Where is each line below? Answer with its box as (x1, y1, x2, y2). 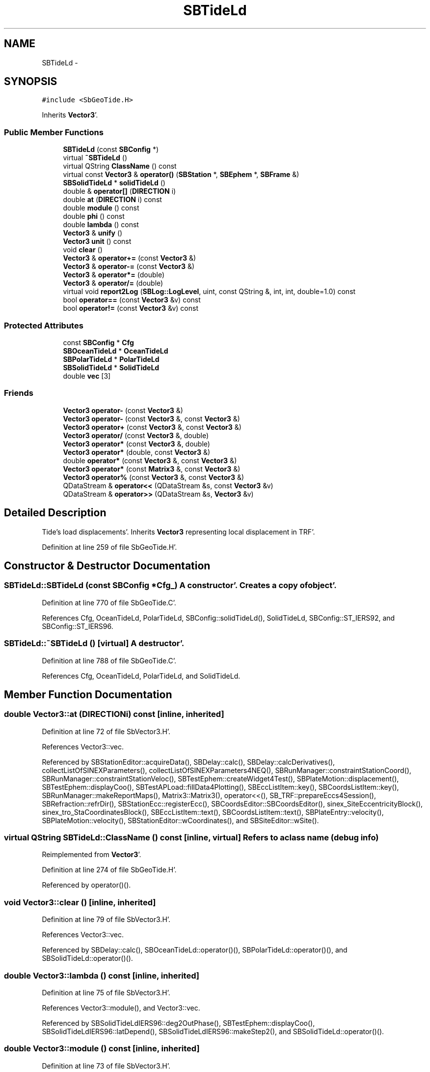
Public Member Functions (4, 127, 104, 137)
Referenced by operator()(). (42, 881, 131, 890)
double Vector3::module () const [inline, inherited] (4, 1043, 200, 1054)
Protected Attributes (4, 320, 83, 330)
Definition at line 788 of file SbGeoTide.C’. (42, 656, 177, 665)
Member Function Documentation (4, 688, 172, 701)
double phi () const (63, 212, 125, 221)
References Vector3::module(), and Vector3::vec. (42, 1003, 200, 1012)
